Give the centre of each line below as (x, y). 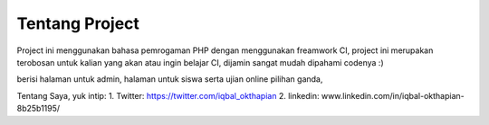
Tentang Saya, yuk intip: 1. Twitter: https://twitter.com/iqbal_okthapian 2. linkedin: (168, 95)
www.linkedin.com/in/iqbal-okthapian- (393, 95)
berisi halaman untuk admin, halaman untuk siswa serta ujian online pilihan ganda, (170, 79)
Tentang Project (78, 23)
